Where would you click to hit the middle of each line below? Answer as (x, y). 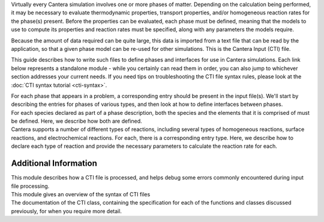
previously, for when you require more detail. (67, 211)
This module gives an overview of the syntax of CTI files (81, 194)
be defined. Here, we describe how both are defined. (76, 121)
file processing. (30, 186)
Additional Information (54, 164)
